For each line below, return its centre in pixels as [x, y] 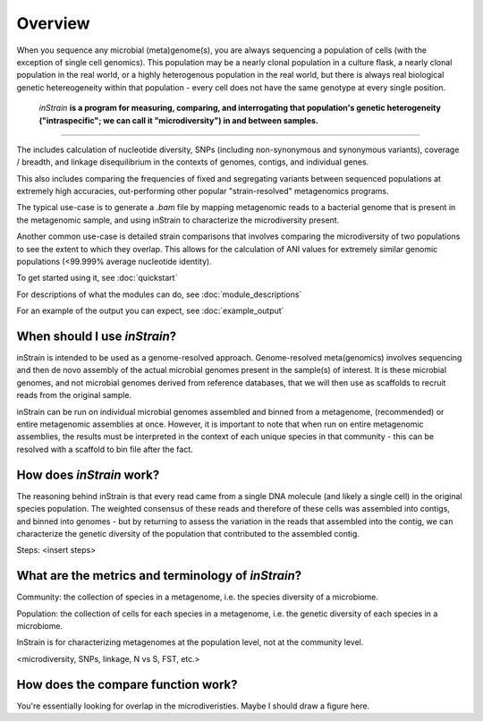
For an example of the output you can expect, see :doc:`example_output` [150, 311]
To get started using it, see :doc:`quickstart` [97, 278]
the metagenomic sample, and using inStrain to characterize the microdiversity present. [178, 220]
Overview [53, 23]
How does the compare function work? [127, 684]
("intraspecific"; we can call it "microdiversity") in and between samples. [179, 120]
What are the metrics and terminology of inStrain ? [159, 576]
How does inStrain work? [88, 475]
